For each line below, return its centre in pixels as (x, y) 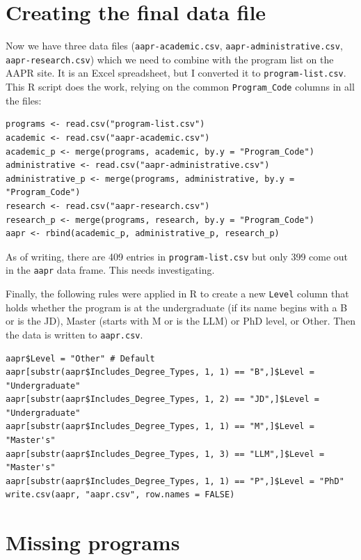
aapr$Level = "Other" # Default (80, 358)
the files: (24, 100)
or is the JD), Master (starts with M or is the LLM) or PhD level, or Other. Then (181, 321)
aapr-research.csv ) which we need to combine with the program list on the (170, 59)
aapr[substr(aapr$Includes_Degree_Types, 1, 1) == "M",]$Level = (160, 427)
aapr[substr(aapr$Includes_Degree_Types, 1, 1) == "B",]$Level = (160, 372)
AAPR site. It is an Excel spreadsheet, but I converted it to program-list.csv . (176, 73)
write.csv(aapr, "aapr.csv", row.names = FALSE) (120, 495)
